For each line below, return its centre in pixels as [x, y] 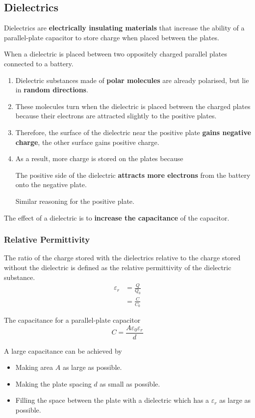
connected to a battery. [39, 63]
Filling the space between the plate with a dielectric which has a [112, 400]
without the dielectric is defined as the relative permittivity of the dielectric [118, 267]
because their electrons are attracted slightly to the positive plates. [116, 116]
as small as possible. [130, 383]
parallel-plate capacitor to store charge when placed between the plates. [112, 37]
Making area [34, 367]
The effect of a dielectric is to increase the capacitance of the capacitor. [117, 217]
